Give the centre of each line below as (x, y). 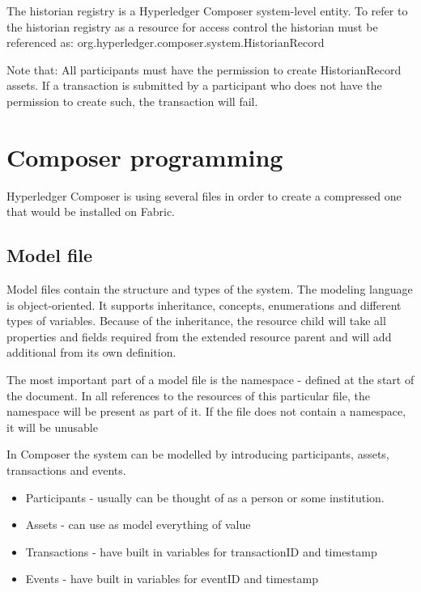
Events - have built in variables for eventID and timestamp (172, 579)
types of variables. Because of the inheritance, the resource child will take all (196, 321)
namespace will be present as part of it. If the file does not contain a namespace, (206, 411)
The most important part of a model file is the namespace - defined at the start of (210, 380)
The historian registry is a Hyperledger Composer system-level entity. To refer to (207, 11)
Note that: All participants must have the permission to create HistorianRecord (204, 69)
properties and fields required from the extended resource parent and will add (199, 336)
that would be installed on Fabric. (91, 211)
